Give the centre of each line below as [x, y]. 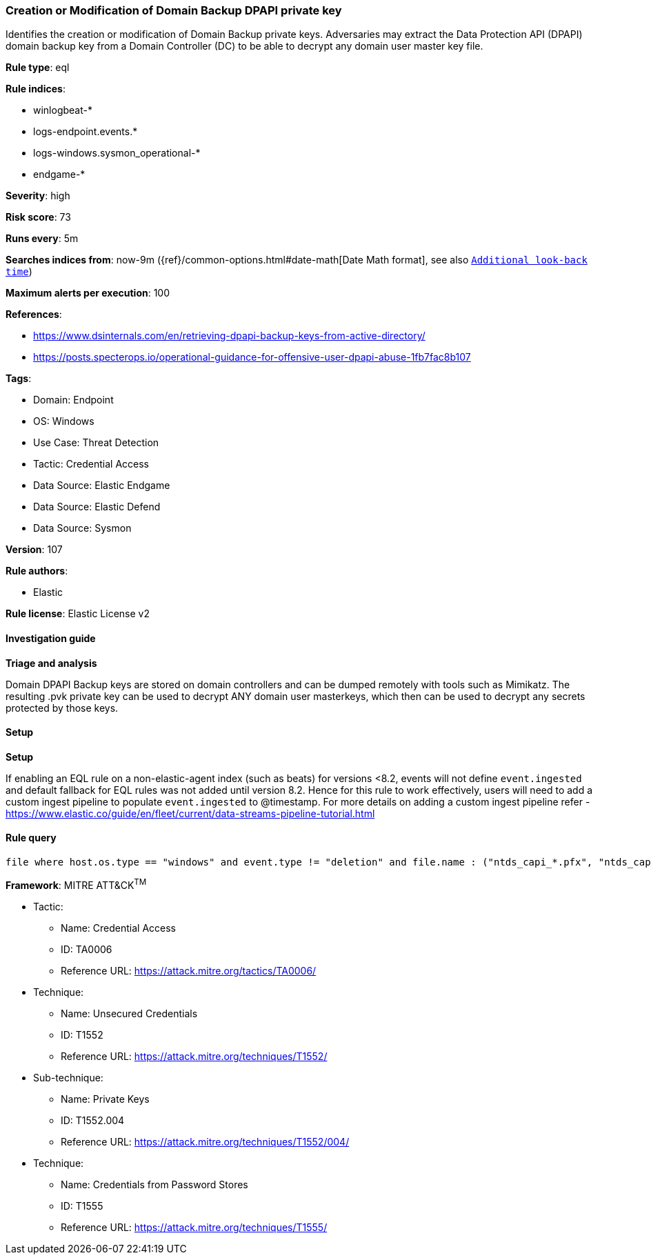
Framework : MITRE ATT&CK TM [76, 884]
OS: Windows [64, 421]
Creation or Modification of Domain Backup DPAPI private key [174, 10]
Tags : [19, 379]
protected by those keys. [62, 708]
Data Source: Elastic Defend [97, 507]
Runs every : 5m [42, 239]
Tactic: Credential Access [91, 464]
